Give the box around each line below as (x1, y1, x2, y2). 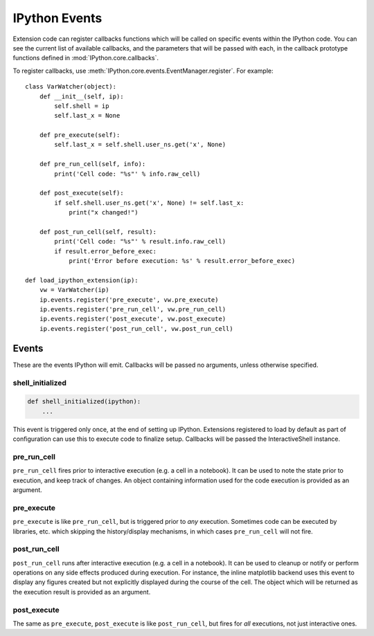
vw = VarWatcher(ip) (39, 286, 109, 294)
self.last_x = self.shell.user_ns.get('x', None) (54, 140, 226, 149)
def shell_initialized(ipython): (27, 398, 141, 406)
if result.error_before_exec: (54, 247, 157, 255)
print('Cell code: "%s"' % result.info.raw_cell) (54, 237, 226, 246)
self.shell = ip (54, 102, 109, 110)
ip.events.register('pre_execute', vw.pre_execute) (39, 296, 219, 304)
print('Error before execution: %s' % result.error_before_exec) (69, 257, 296, 265)
